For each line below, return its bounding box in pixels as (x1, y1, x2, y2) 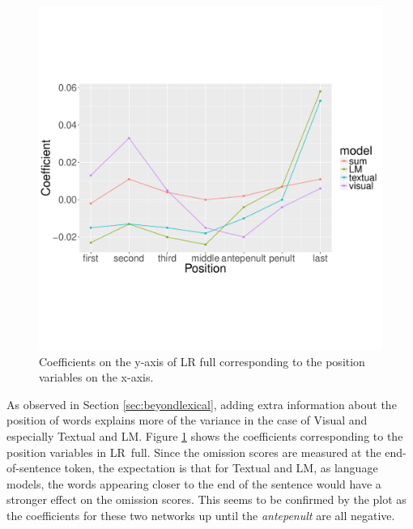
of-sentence (6, 459, 61, 476)
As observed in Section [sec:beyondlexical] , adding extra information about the (6, 395, 397, 412)
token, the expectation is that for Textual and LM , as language (64, 459, 378, 476)
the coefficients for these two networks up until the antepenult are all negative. (6, 506, 395, 523)
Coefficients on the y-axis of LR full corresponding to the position (39, 352, 365, 369)
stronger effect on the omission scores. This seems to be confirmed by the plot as (6, 491, 407, 508)
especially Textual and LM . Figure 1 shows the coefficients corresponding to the (6, 427, 403, 444)
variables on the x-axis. (39, 369, 154, 386)
